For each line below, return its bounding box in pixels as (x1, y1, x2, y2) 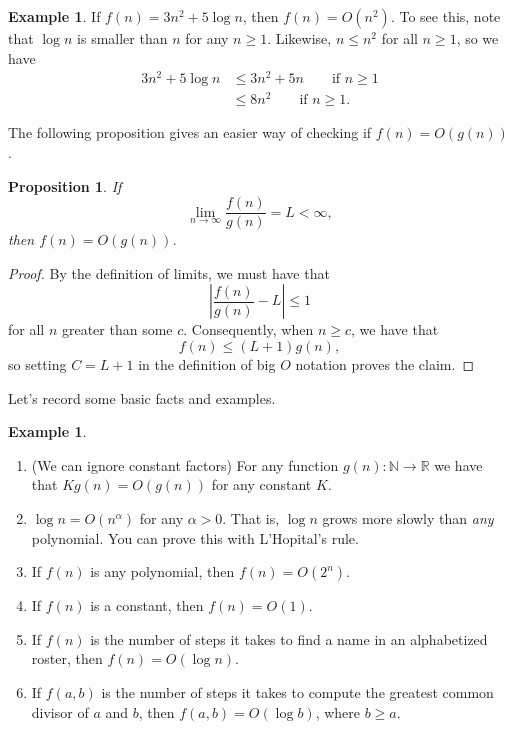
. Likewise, (267, 28, 332, 48)
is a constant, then (90, 595, 204, 616)
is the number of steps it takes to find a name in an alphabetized (90, 628, 488, 649)
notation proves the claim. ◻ (295, 354, 475, 375)
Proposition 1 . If (8, 175, 122, 196)
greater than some (61, 319, 173, 340)
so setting (8, 354, 67, 375)
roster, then (31, 648, 103, 669)
